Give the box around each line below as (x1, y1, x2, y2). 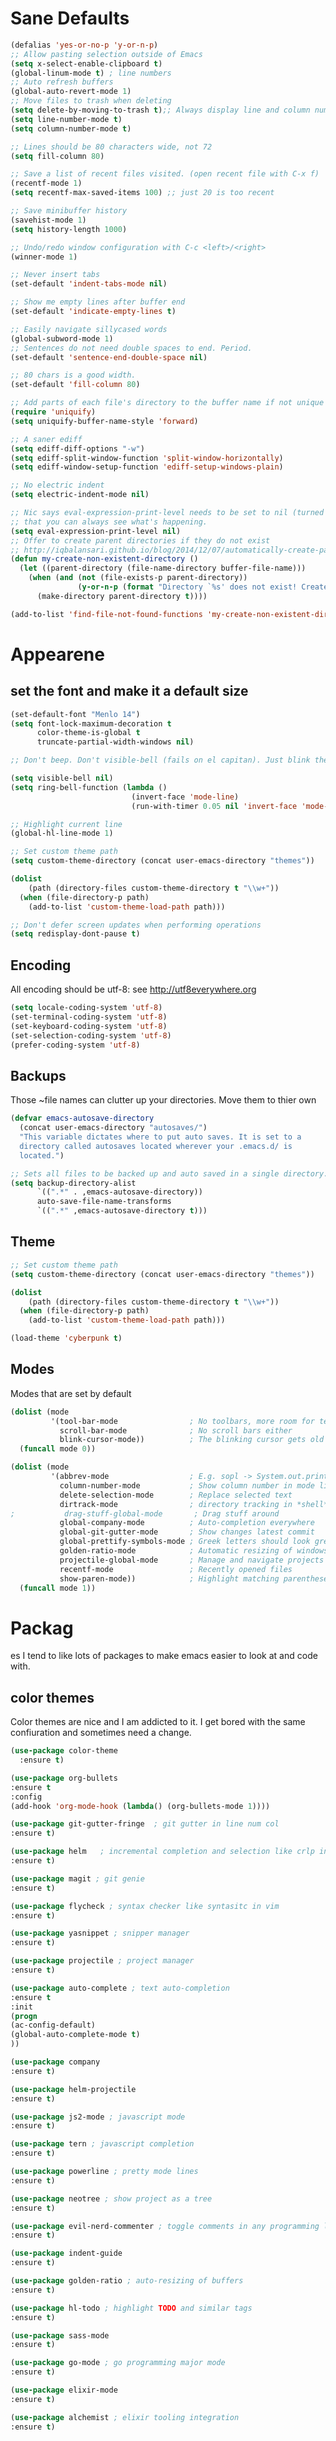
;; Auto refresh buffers (10, 77, 114, 87)
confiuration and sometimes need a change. (10, 1727, 192, 1739)
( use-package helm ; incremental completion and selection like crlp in (10, 1847, 329, 1857)
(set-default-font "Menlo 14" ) (10, 709, 141, 719)
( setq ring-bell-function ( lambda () (10, 782, 168, 792)
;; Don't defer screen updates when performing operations (10, 920, 262, 930)
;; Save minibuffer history (10, 206, 128, 216)
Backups (10, 1067, 67, 1084)
